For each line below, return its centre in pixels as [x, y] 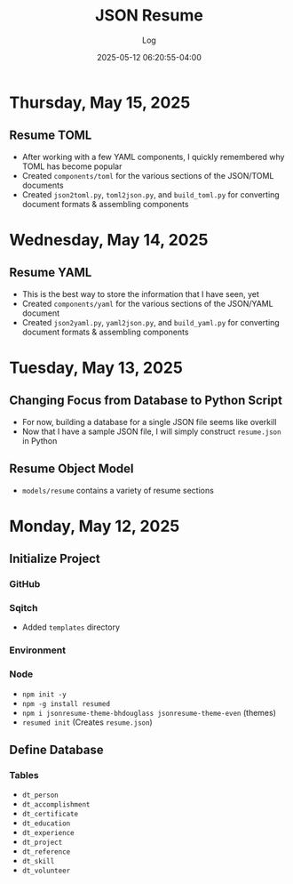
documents [43, 185]
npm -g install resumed [66, 703]
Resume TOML [51, 136]
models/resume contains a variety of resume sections [118, 490]
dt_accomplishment [56, 805]
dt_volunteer [46, 871]
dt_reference [46, 852]
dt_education [46, 824]
